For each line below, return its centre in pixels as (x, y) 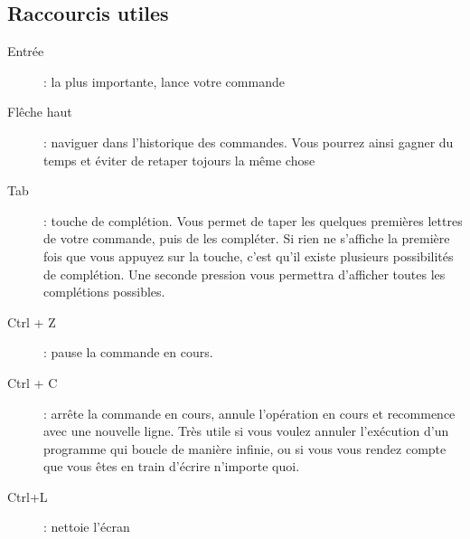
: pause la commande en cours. (128, 352)
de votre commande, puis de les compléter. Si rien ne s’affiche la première (247, 238)
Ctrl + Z (32, 322)
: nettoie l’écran (87, 527)
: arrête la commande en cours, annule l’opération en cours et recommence (249, 413)
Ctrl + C (33, 382)
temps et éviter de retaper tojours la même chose (179, 160)
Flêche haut (40, 112)
